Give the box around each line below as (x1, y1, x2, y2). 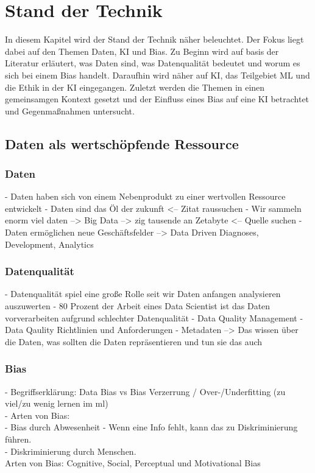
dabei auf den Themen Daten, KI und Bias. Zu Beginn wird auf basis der (5, 44, 279, 57)
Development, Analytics (5, 237, 94, 250)
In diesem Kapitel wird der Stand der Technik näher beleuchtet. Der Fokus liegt (5, 33, 304, 46)
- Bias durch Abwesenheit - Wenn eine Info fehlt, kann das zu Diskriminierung (5, 421, 298, 433)
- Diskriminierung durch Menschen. (5, 444, 136, 457)
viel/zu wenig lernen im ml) (5, 397, 108, 410)
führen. (5, 433, 32, 446)
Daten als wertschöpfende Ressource (5, 134, 239, 153)
